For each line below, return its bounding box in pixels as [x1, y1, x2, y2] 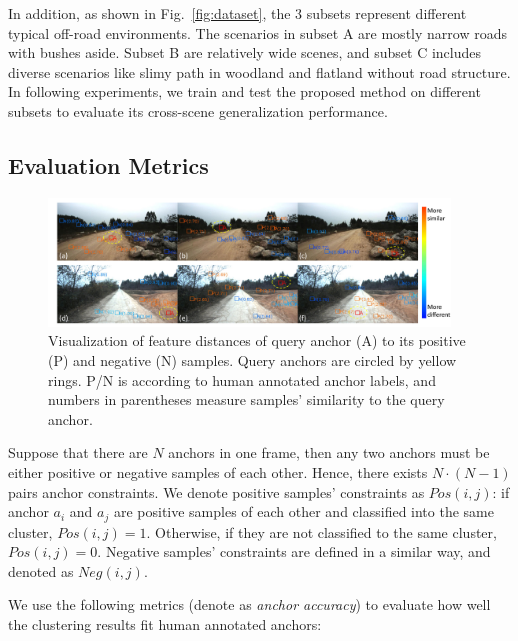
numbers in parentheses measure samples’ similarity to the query [48, 389, 445, 410]
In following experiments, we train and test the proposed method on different [8, 81, 481, 102]
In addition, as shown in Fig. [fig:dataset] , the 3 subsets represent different [8, 3, 467, 23]
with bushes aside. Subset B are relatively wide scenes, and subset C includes [8, 42, 482, 63]
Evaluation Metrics [8, 149, 209, 180]
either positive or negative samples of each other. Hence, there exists [8, 461, 428, 482]
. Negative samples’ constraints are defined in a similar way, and [97, 541, 491, 562]
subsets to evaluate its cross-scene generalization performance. [8, 100, 388, 121]
